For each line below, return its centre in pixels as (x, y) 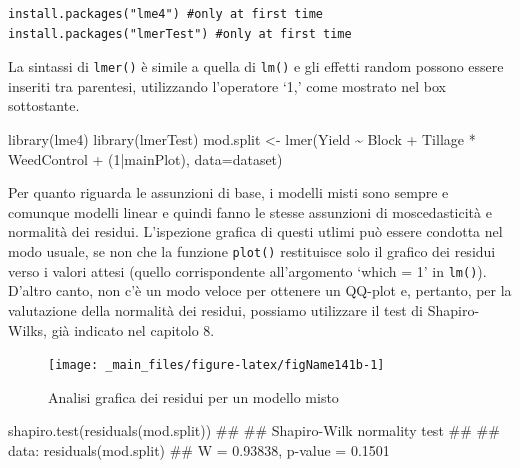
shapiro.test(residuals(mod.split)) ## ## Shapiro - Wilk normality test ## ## (254, 430)
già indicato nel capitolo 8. (133, 329)
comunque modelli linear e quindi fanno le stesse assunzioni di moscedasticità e (250, 211)
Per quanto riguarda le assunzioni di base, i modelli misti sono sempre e (228, 192)
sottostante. (44, 105)
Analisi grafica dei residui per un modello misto (193, 396)
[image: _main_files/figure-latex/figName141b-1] (216, 365)
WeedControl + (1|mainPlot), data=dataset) (145, 158)
